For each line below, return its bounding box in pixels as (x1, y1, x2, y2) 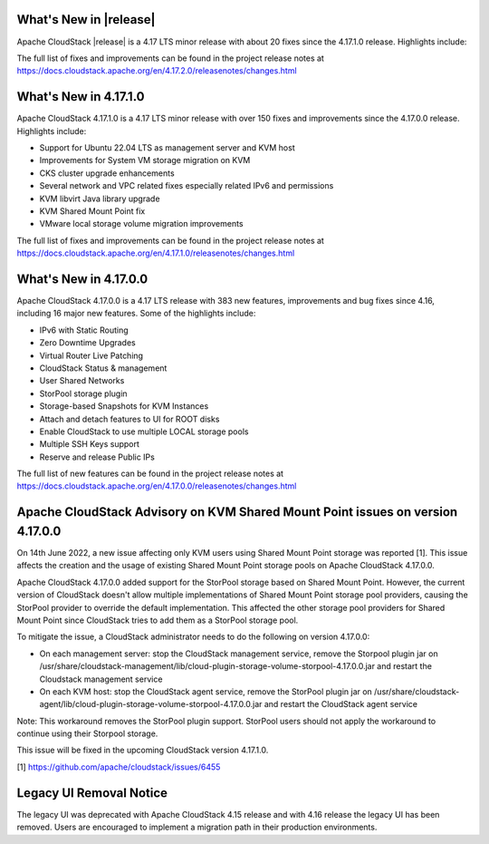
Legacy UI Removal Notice (16, 785, 168, 800)
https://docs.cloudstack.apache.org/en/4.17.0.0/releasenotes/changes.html (16, 480, 297, 491)
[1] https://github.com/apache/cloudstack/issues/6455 (16, 762, 221, 772)
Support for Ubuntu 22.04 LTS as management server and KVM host (39, 141, 295, 153)
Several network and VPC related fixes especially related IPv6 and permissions (39, 180, 334, 191)
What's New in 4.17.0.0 (16, 271, 149, 286)
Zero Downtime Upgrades (39, 337, 136, 348)
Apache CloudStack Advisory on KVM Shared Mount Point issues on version (16, 504, 458, 520)
